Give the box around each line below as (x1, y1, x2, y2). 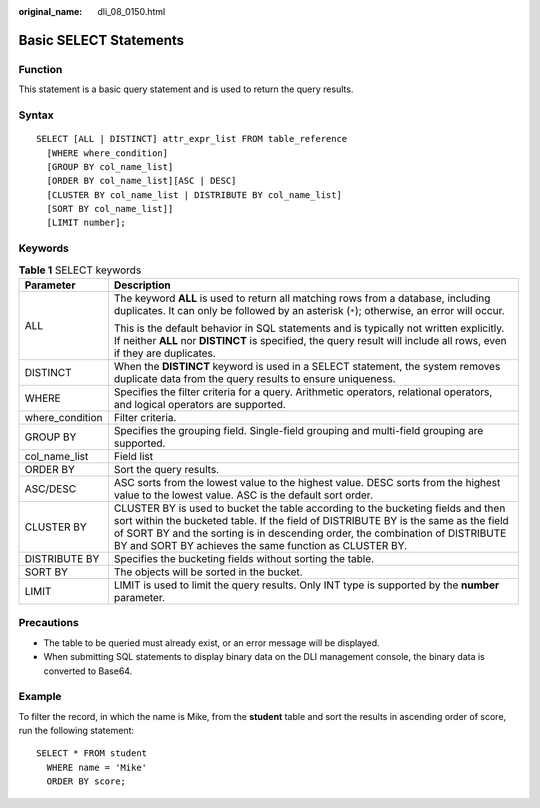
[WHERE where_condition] (46, 147, 169, 159)
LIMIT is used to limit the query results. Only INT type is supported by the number (113, 578, 500, 592)
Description (113, 278, 171, 292)
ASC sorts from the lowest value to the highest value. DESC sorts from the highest (113, 475, 501, 489)
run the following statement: (18, 725, 135, 737)
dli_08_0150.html (97, 6, 166, 17)
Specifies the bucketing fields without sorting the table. (113, 551, 375, 565)
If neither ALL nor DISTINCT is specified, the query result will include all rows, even (113, 333, 507, 347)
